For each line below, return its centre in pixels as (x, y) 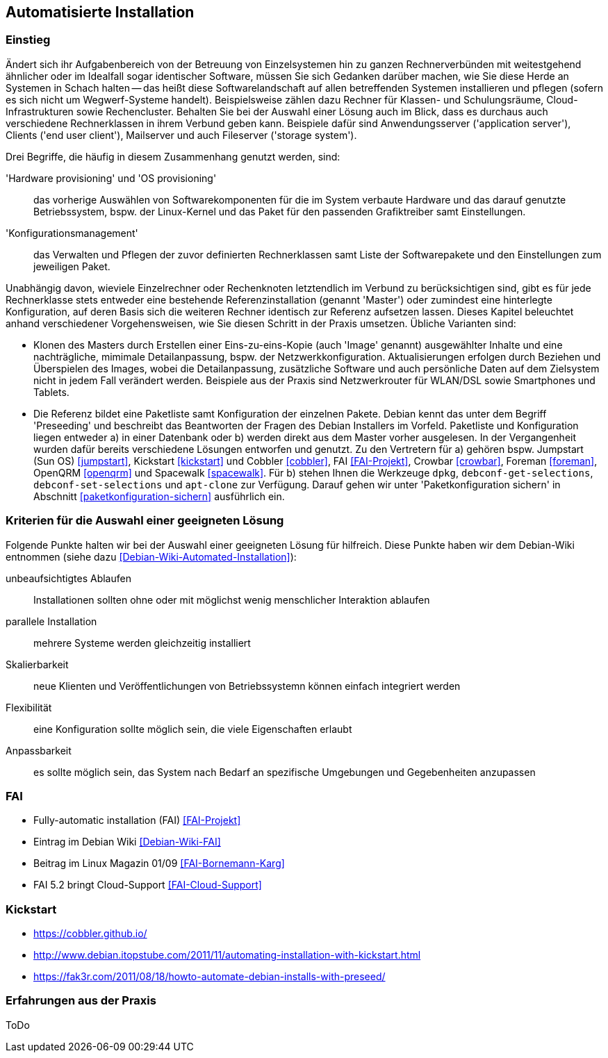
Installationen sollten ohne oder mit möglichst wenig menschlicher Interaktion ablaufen (232, 600)
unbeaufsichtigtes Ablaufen (68, 578)
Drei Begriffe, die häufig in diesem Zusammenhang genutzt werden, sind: (173, 156)
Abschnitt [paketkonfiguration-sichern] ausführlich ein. (159, 496)
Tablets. (51, 392)
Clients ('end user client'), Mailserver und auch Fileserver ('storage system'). (181, 135)
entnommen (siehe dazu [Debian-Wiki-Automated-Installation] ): (151, 556)
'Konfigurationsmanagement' (72, 233)
